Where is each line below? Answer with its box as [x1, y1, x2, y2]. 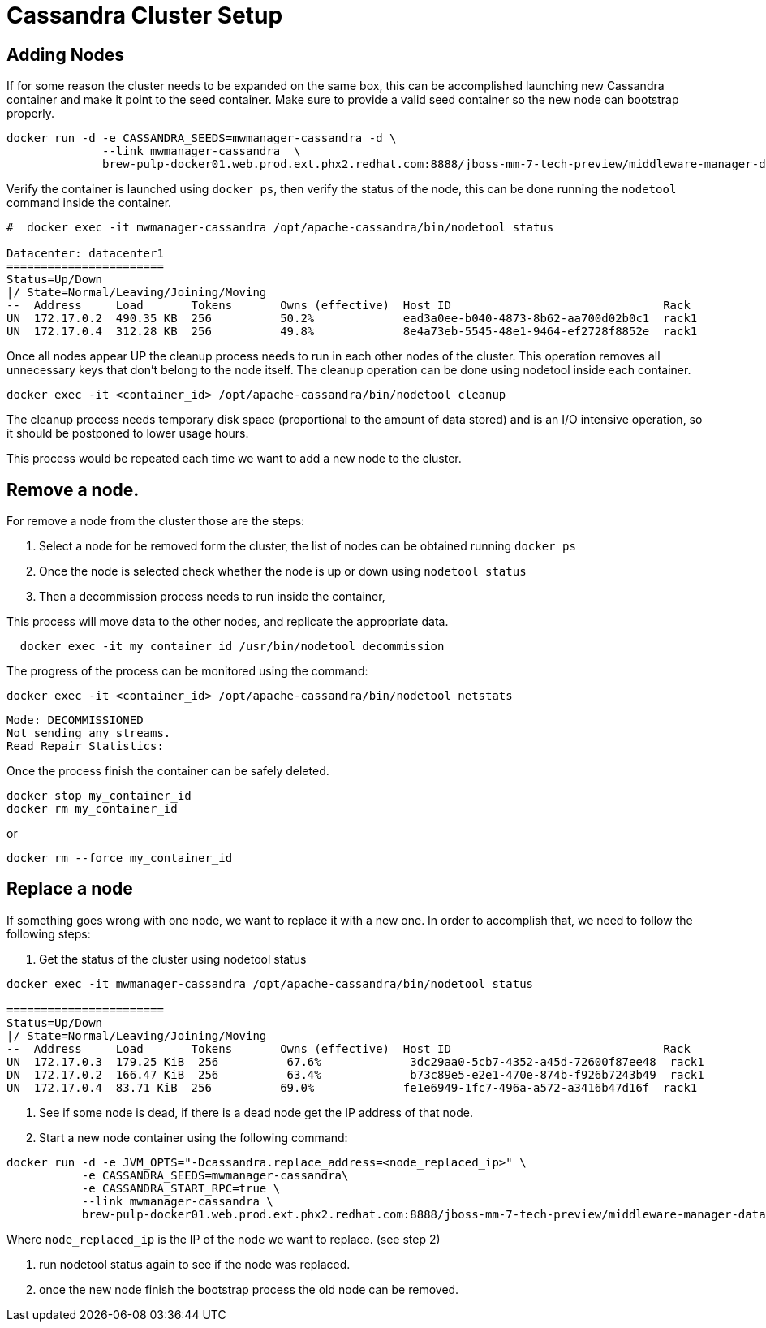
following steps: [6, 926, 91, 941]
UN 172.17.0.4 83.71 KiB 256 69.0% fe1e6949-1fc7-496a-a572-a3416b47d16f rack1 [6, 1080, 698, 1094]
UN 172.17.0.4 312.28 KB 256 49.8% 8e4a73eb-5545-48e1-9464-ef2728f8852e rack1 [6, 325, 698, 338]
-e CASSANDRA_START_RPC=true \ [81, 1181, 281, 1195]
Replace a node [6, 878, 133, 899]
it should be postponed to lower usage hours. [6, 426, 249, 441]
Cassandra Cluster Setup [6, 2, 283, 29]
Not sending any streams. [6, 727, 171, 740]
